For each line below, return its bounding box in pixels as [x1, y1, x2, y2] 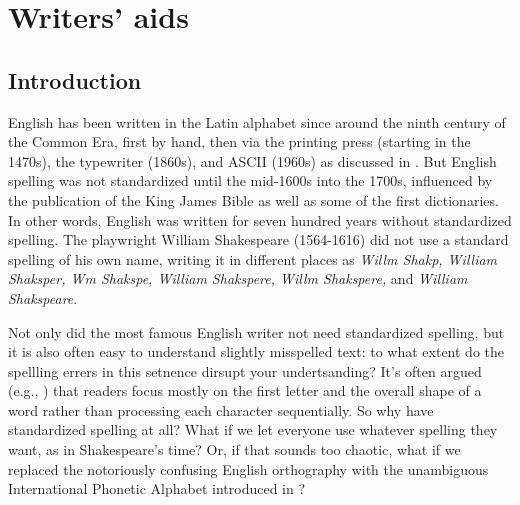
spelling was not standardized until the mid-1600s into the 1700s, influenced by [8, 170, 493, 191]
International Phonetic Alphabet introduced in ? [8, 478, 306, 499]
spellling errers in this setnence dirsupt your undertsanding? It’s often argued [8, 360, 482, 381]
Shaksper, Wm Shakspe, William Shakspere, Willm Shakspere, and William [8, 268, 468, 289]
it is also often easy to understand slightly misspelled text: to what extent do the [8, 341, 505, 362]
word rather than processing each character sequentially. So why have [8, 399, 434, 420]
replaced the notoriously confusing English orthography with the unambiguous [8, 458, 489, 479]
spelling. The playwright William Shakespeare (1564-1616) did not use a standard [8, 229, 509, 250]
